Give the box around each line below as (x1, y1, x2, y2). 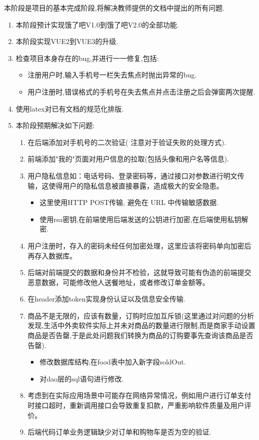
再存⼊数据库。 (27, 250, 77, 260)
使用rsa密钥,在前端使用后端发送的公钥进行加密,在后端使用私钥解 (39, 213, 249, 224)
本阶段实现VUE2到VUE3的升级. (15, 36, 118, 46)
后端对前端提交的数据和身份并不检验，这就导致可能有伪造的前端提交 (27, 267, 252, 277)
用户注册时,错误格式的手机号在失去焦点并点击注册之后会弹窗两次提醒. (27, 86, 256, 96)
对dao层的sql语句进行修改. (39, 373, 124, 383)
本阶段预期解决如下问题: (15, 120, 95, 130)
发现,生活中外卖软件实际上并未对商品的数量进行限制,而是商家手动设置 (27, 320, 256, 330)
